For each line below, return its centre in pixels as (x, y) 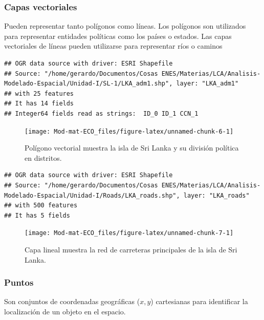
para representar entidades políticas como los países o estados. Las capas (118, 36)
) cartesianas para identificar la (199, 301)
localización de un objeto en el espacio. (65, 312)
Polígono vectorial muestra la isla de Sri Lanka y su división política (132, 148)
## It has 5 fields (37, 215)
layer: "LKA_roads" (216, 195)
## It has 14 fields (39, 104)
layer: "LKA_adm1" (207, 84)
